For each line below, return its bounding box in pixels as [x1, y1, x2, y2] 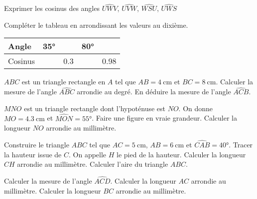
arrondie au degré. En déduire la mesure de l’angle [77, 86, 231, 97]
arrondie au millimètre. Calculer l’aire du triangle [17, 159, 168, 169]
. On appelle [68, 149, 107, 159]
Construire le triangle [4, 139, 69, 150]
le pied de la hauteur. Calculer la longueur [117, 149, 246, 159]
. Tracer [229, 139, 253, 150]
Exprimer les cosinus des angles [4, 3, 100, 13]
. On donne [178, 103, 213, 113]
